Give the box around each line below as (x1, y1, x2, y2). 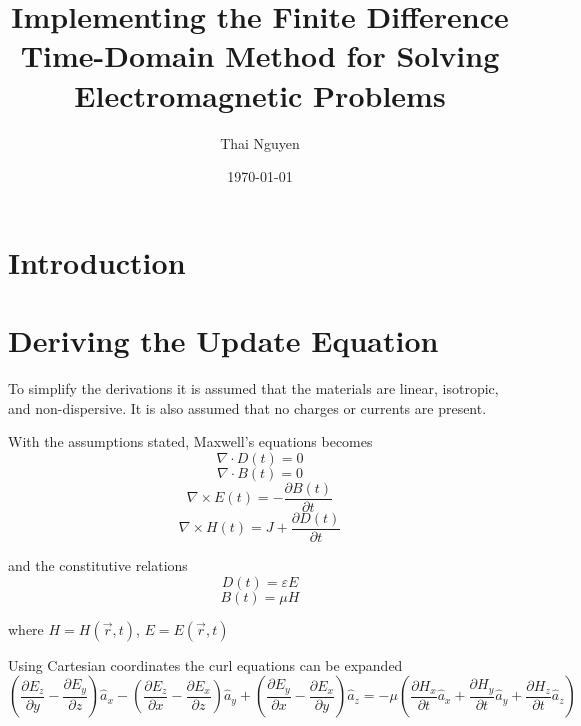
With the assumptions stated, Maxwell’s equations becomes (8, 431, 373, 452)
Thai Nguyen (220, 132, 300, 153)
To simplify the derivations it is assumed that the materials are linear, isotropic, (8, 378, 499, 398)
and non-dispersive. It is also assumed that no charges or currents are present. (8, 397, 487, 418)
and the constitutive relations (8, 554, 188, 575)
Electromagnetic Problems (74, 74, 446, 115)
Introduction (8, 241, 186, 282)
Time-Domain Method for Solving (20, 35, 500, 76)
